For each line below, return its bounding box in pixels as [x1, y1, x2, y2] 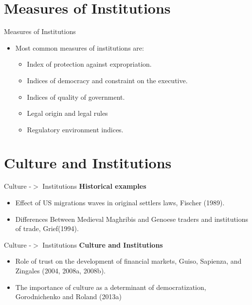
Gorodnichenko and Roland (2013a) [15, 291, 122, 302]
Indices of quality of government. [27, 91, 125, 102]
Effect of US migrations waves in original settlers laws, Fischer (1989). [15, 197, 225, 207]
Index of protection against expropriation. [27, 59, 152, 69]
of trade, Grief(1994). [15, 223, 79, 233]
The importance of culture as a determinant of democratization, [15, 282, 206, 292]
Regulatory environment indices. [27, 124, 124, 134]
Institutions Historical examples [42, 181, 146, 191]
